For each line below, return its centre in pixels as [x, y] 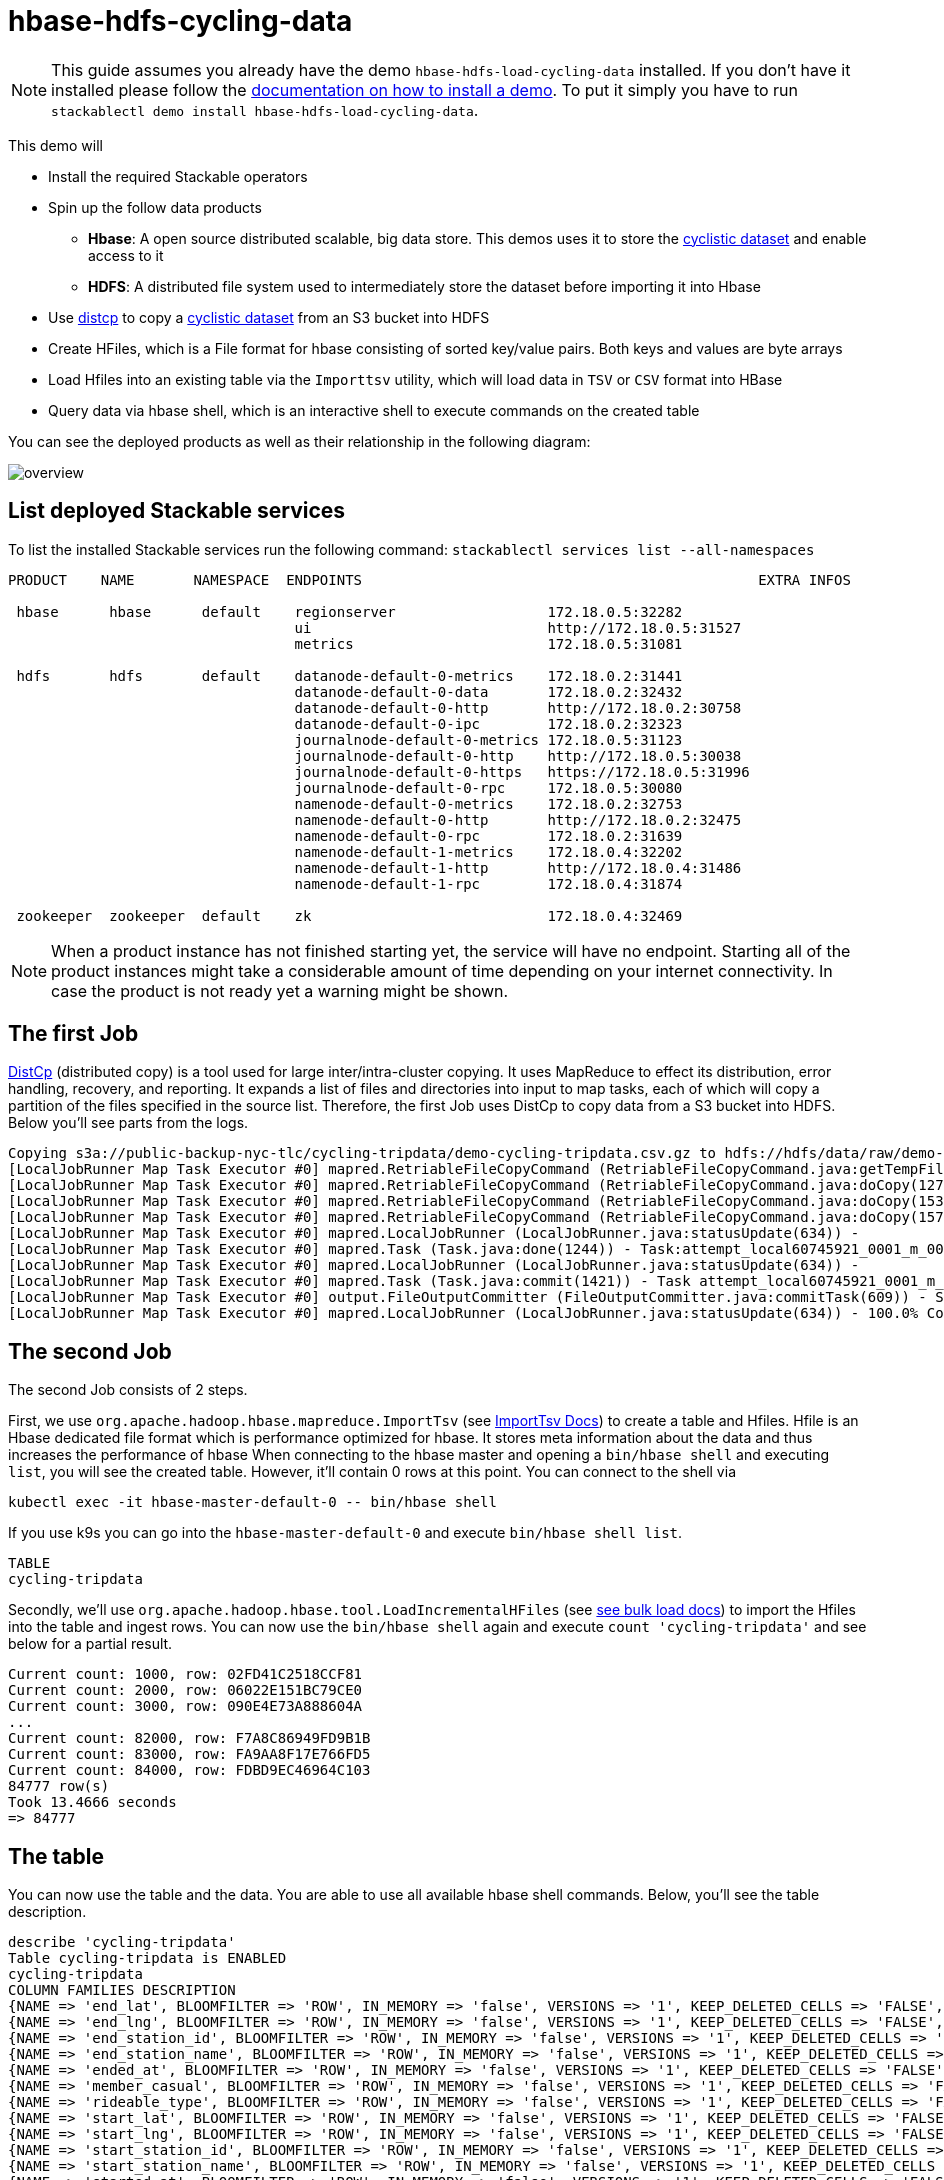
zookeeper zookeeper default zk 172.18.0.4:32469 [349, 915]
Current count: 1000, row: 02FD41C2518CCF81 [185, 1674]
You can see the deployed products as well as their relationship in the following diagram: [299, 441]
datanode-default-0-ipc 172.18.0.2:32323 [488, 723]
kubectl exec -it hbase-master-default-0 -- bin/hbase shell [252, 1502]
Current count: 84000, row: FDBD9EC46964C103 [189, 1770]
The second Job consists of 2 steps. [128, 1390]
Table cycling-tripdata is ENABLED [147, 1958]
